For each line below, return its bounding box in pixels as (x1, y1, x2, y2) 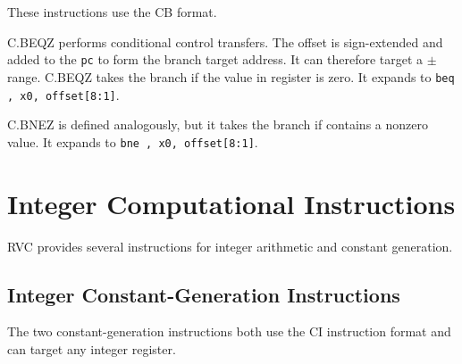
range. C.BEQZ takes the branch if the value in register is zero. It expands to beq (7, 67, 455, 86)
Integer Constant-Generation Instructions (7, 280, 400, 308)
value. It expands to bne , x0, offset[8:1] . (7, 132, 258, 151)
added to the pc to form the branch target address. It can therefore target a (7, 50, 424, 69)
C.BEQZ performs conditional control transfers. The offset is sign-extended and (7, 32, 443, 51)
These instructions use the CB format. (7, 3, 217, 21)
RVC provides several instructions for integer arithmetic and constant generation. (7, 236, 453, 255)
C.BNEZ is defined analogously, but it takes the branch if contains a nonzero (7, 115, 428, 134)
